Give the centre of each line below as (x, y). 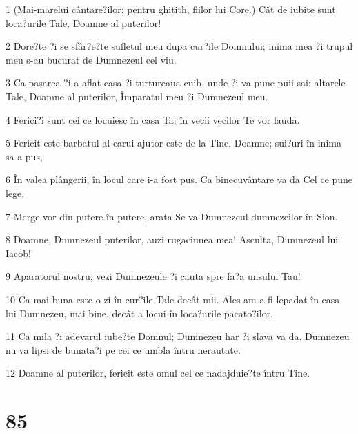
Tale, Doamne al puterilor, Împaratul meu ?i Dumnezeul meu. (137, 96)
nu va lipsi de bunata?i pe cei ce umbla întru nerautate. (123, 349)
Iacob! (18, 253)
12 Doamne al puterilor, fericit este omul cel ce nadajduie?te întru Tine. (158, 373)
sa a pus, (24, 156)
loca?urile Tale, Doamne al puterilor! (83, 22)
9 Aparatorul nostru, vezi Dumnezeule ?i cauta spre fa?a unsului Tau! (153, 276)
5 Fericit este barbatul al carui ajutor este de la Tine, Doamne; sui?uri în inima (173, 143)
